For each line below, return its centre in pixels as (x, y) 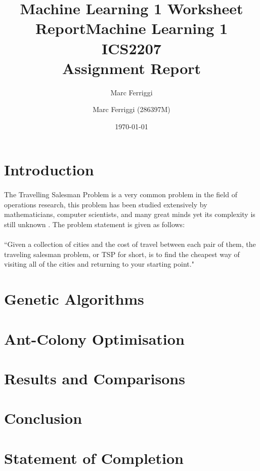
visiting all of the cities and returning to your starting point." (99, 264)
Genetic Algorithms (74, 299)
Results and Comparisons (95, 378)
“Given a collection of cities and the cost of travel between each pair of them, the (130, 244)
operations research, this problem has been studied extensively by (106, 204)
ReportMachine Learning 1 (132, 28)
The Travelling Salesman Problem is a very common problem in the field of (121, 194)
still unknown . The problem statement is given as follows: (95, 224)
